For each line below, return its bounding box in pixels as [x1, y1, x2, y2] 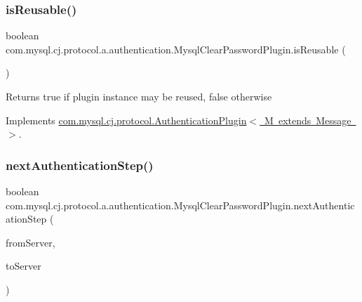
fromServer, [6, 235, 55, 249]
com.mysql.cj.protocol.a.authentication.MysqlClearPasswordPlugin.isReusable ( [6, 41, 346, 56]
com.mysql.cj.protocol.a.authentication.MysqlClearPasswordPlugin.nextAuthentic [6, 197, 355, 212]
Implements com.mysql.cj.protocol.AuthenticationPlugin [6, 112, 247, 127]
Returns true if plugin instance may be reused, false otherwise [6, 89, 272, 103]
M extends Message [264, 112, 351, 127]
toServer [6, 258, 41, 273]
